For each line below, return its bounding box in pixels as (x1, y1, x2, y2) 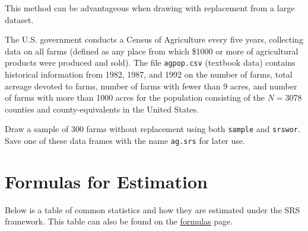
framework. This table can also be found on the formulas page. (5, 215, 233, 227)
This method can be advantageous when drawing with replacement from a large (5, 2, 295, 14)
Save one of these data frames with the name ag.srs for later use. (5, 134, 245, 147)
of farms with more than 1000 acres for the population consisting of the (5, 91, 265, 104)
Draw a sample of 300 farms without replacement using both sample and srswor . (5, 123, 300, 135)
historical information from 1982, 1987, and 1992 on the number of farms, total (5, 68, 293, 81)
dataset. (5, 13, 34, 25)
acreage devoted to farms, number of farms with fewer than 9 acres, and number (5, 79, 297, 92)
